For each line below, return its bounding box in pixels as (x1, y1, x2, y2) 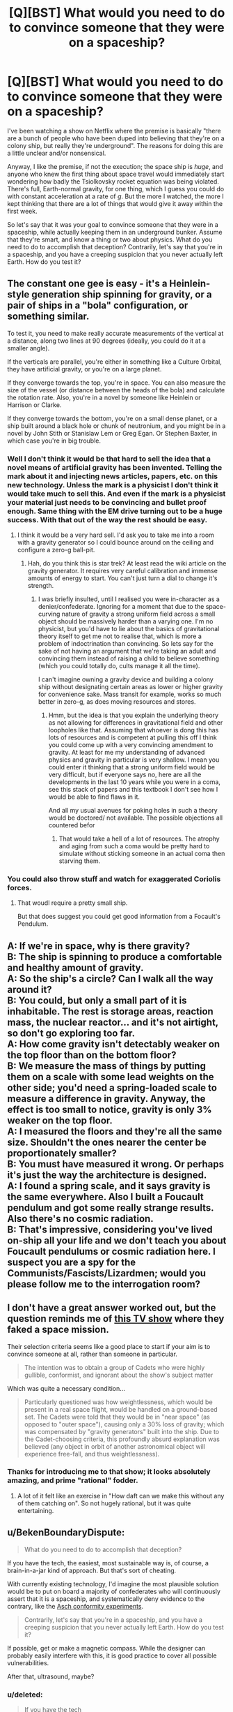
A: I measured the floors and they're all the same (7, 1126, 223, 1137)
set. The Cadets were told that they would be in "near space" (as (24, 1412, 210, 1421)
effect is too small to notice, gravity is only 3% (7, 1103, 212, 1115)
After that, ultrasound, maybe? (7, 1672, 95, 1681)
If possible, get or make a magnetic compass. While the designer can (7, 1644, 206, 1652)
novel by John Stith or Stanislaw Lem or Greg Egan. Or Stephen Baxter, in (7, 429, 218, 437)
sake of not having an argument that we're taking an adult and (38, 647, 216, 656)
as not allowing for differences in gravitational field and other (48, 718, 223, 727)
